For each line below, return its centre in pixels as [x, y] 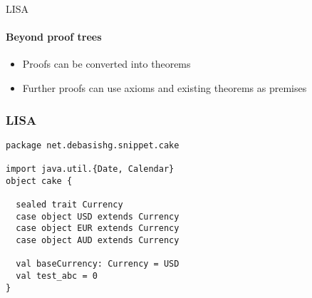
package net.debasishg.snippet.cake [93, 145]
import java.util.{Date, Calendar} [90, 169]
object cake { [39, 181]
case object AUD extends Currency [98, 241]
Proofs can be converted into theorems [106, 64]
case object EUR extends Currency [98, 228]
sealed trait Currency [69, 205]
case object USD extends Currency [98, 216]
